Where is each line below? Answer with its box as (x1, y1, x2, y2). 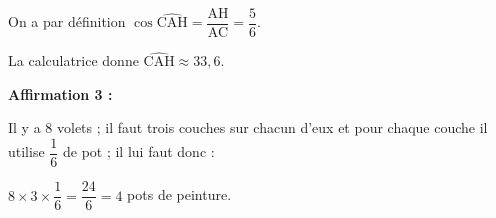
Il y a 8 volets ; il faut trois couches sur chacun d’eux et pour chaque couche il (8, 117, 488, 138)
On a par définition (8, 11, 126, 32)
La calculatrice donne (8, 50, 139, 71)
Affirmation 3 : (8, 83, 113, 104)
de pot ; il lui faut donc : (62, 141, 215, 162)
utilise (8, 141, 45, 162)
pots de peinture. (127, 184, 232, 205)
